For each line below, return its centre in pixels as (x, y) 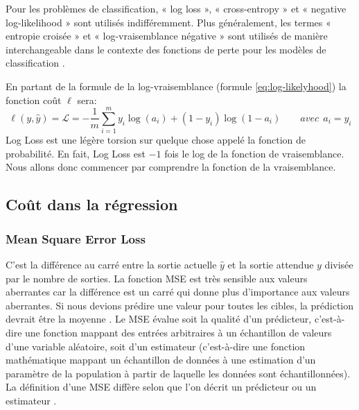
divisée (339, 265)
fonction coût (34, 100)
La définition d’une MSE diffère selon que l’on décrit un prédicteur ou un (161, 387)
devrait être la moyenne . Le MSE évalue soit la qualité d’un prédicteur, (159, 319)
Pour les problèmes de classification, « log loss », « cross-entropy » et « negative (176, 8)
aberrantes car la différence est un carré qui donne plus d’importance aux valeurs (178, 292)
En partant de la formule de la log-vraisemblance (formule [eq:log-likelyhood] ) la (176, 86)
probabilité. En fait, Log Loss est (76, 153)
